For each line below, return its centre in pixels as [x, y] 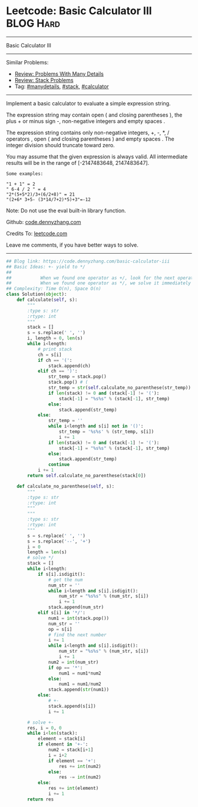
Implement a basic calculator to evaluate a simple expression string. [88, 103]
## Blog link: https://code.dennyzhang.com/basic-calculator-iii [88, 261]
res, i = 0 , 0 [44, 728]
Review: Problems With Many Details [59, 74]
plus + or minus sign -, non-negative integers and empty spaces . [86, 121]
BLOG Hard [33, 23]
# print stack [55, 349]
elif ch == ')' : [57, 371]
